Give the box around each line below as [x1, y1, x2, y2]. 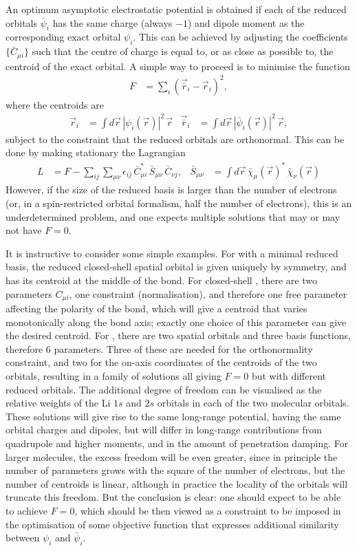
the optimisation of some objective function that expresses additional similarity [6, 517, 339, 531]
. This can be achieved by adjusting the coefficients [133, 30, 348, 44]
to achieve [6, 503, 48, 517]
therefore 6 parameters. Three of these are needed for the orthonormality [6, 341, 313, 356]
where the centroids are [6, 97, 104, 111]
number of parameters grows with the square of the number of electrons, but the [6, 463, 345, 477]
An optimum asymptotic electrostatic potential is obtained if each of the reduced [6, 2, 347, 16]
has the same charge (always [52, 15, 173, 30]
